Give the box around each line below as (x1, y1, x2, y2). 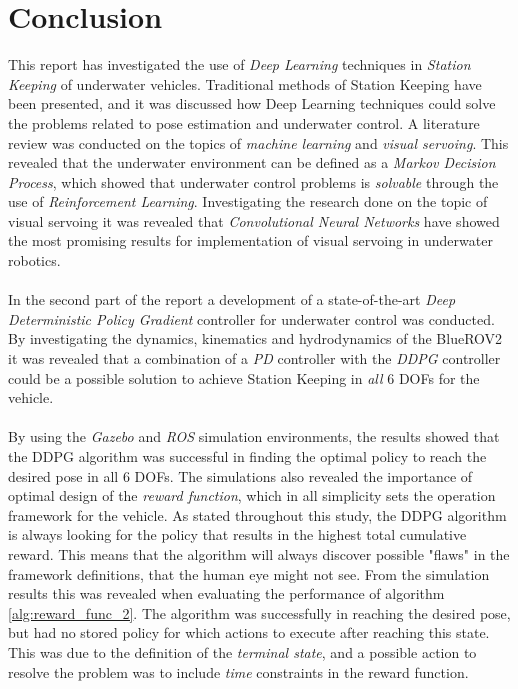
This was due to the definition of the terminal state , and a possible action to (8, 641, 477, 662)
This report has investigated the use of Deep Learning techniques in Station (8, 54, 471, 75)
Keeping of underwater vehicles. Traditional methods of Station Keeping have (8, 73, 482, 94)
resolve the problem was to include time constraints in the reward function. (8, 661, 469, 682)
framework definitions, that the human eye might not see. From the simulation (8, 563, 490, 584)
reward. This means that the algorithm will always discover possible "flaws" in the (8, 543, 510, 564)
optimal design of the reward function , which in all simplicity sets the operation (8, 485, 496, 506)
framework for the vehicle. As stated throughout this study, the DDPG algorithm (8, 504, 507, 525)
